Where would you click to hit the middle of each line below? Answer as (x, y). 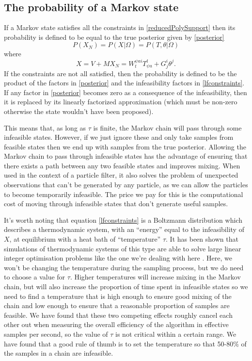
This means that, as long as (45, 127)
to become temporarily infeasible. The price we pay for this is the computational (124, 194)
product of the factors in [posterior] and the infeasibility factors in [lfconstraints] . (124, 83)
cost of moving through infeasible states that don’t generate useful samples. (116, 204)
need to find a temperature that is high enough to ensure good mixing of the (118, 296)
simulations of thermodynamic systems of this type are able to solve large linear (123, 248)
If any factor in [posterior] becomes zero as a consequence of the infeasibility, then (126, 92)
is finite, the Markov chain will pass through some (167, 127)
